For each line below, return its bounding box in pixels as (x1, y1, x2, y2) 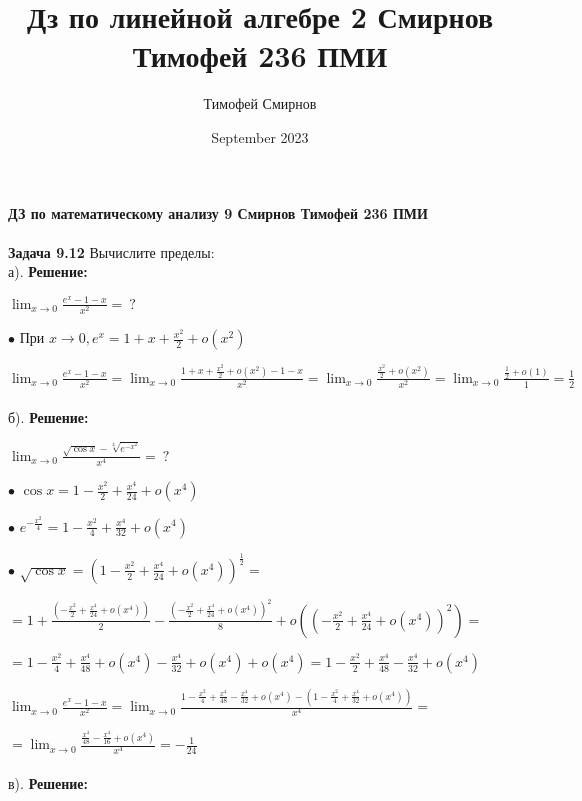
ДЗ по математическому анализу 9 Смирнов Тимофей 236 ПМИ (8, 202, 428, 223)
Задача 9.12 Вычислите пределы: (8, 241, 215, 262)
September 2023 (211, 126, 309, 147)
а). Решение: (8, 261, 88, 282)
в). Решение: (8, 772, 89, 793)
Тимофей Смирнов (203, 93, 317, 114)
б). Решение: (8, 406, 89, 427)
